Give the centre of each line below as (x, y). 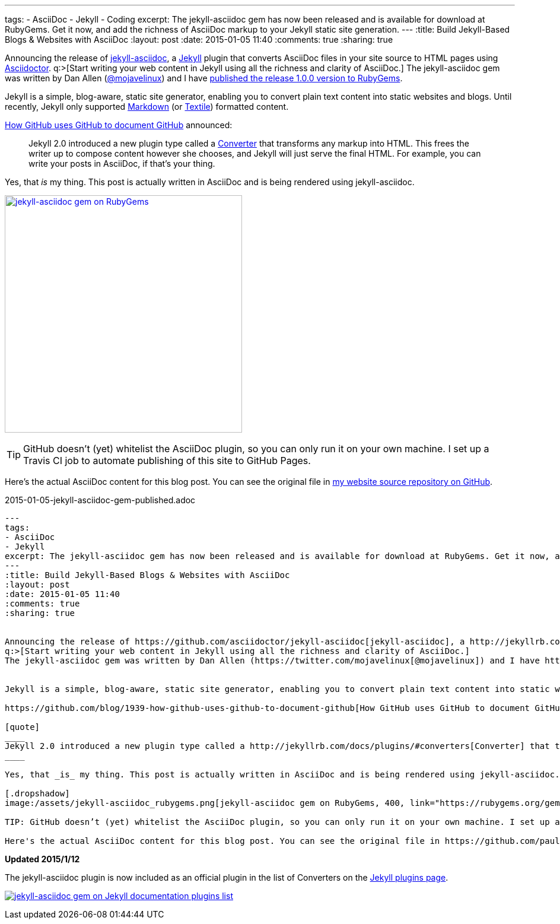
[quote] (23, 727)
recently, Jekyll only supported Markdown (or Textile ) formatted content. (147, 107)
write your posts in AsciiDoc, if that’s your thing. (122, 163)
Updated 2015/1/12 (42, 859)
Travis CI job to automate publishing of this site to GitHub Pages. (167, 461)
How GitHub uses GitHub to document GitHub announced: (119, 125)
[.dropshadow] (37, 793)
